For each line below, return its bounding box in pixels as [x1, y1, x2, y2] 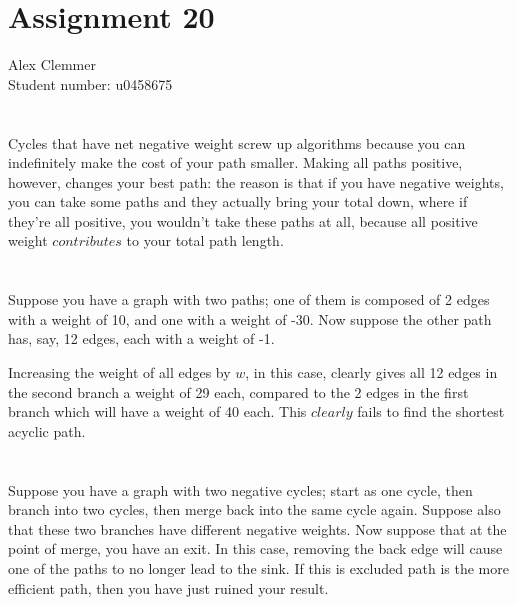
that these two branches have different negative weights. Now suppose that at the [8, 518, 507, 539]
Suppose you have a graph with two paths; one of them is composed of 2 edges [8, 289, 490, 310]
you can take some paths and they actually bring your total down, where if [8, 191, 468, 212]
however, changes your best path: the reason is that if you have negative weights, [8, 171, 504, 192]
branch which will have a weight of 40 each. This [8, 401, 307, 422]
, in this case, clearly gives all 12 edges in [245, 362, 498, 383]
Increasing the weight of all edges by [8, 362, 231, 383]
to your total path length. [126, 230, 284, 251]
